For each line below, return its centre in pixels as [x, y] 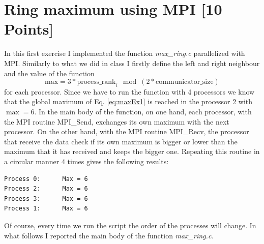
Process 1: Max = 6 [46, 209]
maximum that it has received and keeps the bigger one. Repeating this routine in [132, 151]
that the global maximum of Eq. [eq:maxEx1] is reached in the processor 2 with [128, 101]
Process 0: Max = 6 [46, 179]
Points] [29, 29]
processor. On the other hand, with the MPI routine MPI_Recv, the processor [127, 131]
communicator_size [185, 82]
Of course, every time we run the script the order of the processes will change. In [130, 225]
